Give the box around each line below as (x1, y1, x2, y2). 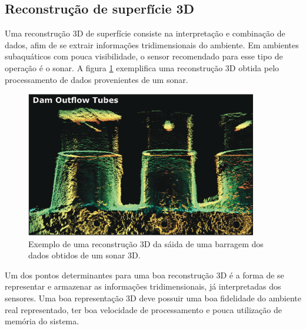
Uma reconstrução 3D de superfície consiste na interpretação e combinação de (5, 27, 285, 39)
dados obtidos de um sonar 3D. (28, 249, 141, 261)
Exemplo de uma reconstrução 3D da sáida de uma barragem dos (28, 237, 264, 250)
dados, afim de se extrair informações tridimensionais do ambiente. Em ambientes (5, 38, 299, 51)
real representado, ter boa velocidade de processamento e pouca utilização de (5, 303, 282, 315)
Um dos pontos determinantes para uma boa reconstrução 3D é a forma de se (5, 268, 284, 281)
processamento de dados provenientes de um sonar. (5, 73, 188, 85)
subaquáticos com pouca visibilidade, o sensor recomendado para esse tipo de (5, 50, 283, 62)
